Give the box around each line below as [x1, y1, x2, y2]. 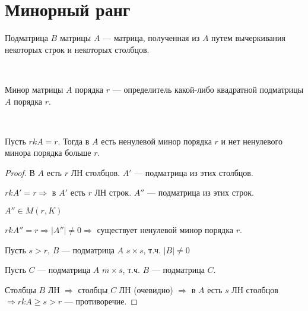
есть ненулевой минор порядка [101, 134, 212, 147]
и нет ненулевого [221, 134, 282, 147]
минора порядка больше [5, 146, 91, 159]
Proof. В [5, 166, 35, 178]
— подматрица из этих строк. [147, 186, 254, 199]
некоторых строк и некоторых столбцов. [5, 43, 150, 55]
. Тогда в [58, 134, 90, 147]
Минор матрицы [5, 83, 63, 95]
